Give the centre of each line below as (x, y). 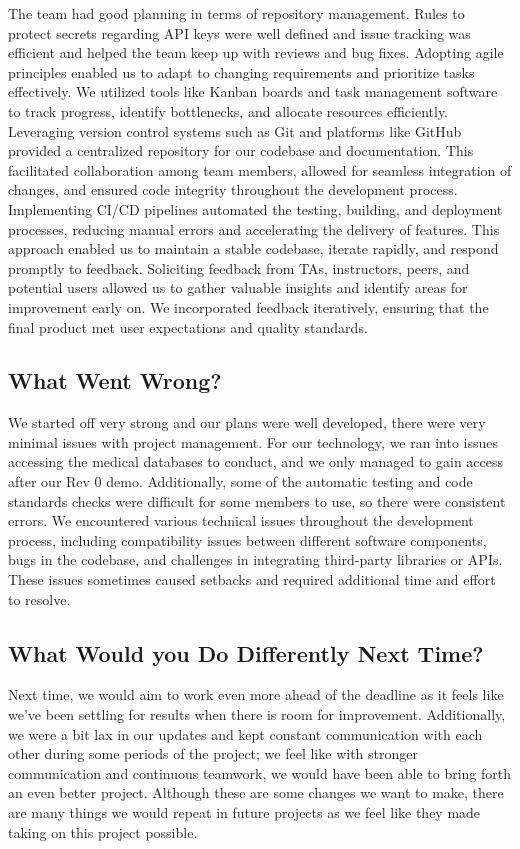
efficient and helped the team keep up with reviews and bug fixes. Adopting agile (256, 52)
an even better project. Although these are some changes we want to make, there (256, 792)
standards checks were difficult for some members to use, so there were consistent (257, 500)
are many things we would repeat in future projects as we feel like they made (244, 812)
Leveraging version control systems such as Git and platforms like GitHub (235, 130)
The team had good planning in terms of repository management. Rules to (236, 13)
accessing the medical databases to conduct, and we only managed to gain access (256, 461)
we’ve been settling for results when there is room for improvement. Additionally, (257, 714)
